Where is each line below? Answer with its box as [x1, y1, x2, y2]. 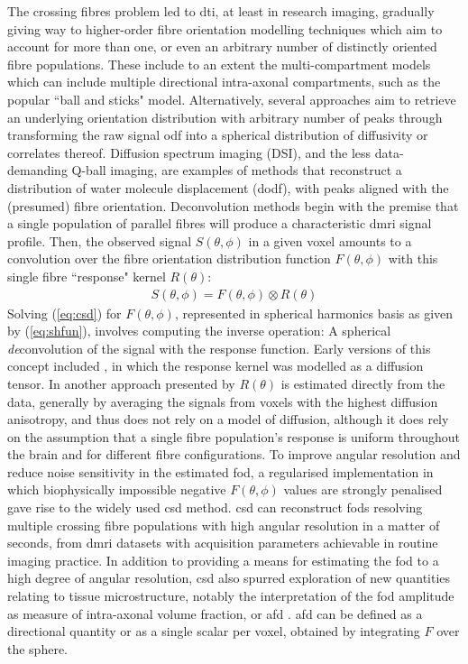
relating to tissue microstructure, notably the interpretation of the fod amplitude [7, 586, 454, 605]
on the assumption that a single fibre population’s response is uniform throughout [7, 427, 461, 446]
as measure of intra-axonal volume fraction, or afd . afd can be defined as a [7, 604, 423, 622]
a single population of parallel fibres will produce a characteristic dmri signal [7, 214, 432, 233]
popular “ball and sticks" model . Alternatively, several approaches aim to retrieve [7, 89, 456, 108]
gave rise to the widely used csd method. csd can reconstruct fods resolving [7, 498, 423, 517]
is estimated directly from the [280, 373, 445, 392]
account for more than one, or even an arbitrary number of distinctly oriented [7, 37, 437, 56]
